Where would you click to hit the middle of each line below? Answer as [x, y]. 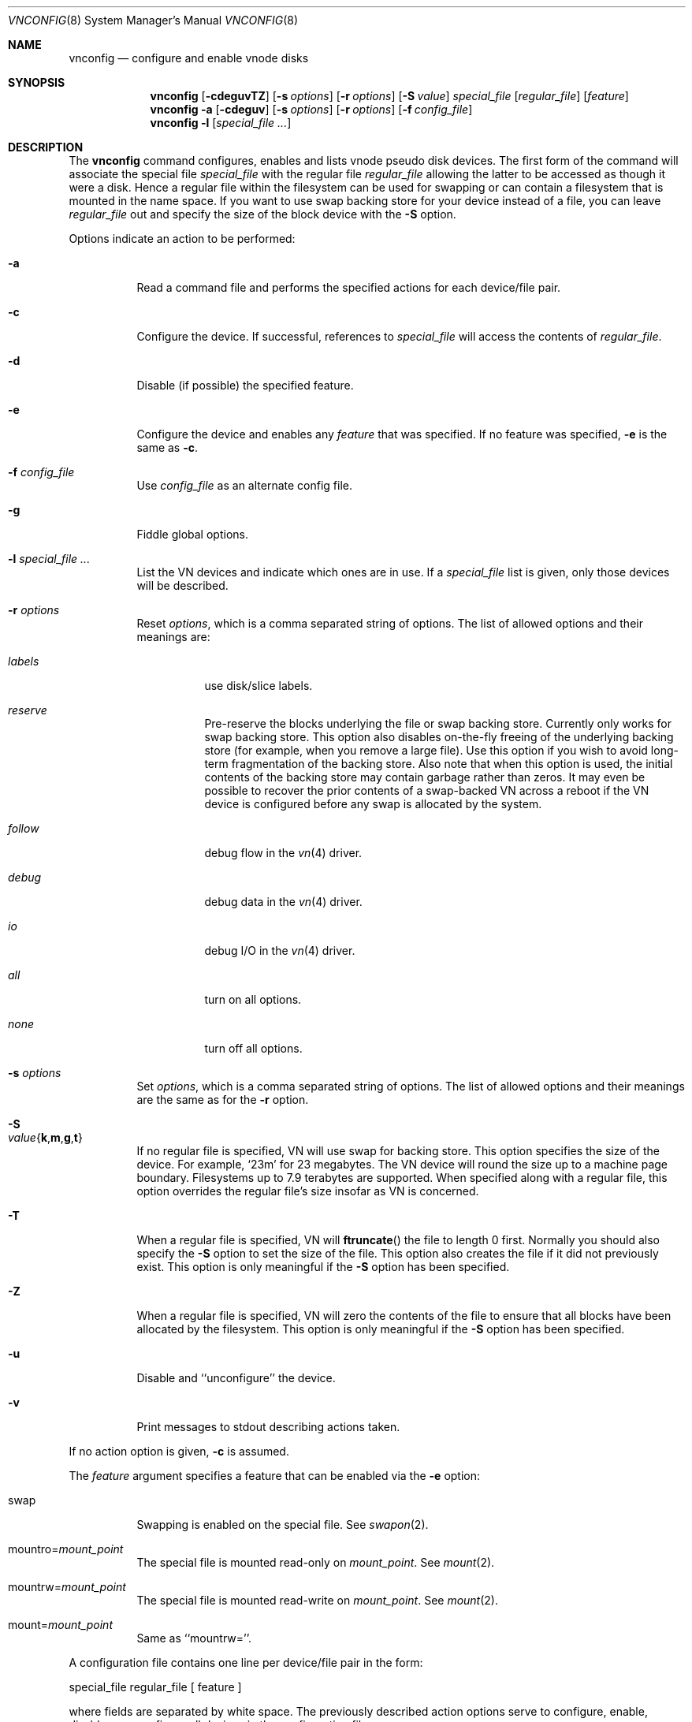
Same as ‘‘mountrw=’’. [194, 1638]
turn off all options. [253, 1048]
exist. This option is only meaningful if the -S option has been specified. [323, 1267]
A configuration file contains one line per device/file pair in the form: [246, 1662]
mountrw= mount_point [67, 1587]
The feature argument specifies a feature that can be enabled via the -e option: [275, 1476]
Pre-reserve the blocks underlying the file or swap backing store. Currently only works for [438, 723]
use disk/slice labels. [259, 686]
